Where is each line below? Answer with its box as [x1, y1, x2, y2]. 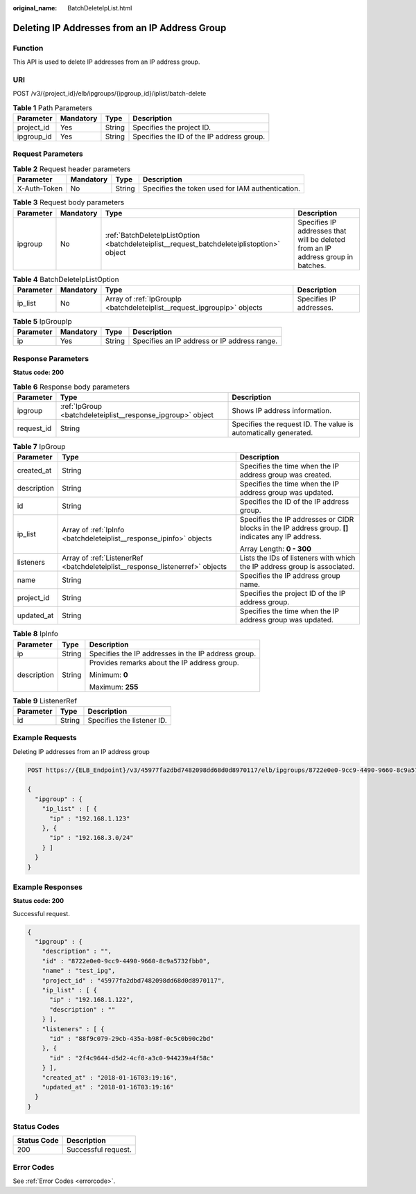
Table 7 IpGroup [12, 442, 66, 452]
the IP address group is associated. [239, 562, 355, 572]
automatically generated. [232, 428, 313, 437]
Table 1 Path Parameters [12, 103, 93, 112]
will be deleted [297, 234, 346, 244]
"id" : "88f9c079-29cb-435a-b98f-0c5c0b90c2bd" [49, 1035, 214, 1042]
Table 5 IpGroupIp [12, 317, 72, 326]
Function [12, 43, 44, 53]
